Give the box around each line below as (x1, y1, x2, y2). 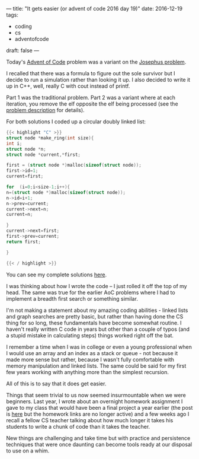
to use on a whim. (6, 447, 50, 454)
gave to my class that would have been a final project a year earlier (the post (6, 404, 193, 411)
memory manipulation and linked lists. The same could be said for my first (6, 362, 187, 369)
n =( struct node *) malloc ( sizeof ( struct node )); (6, 189, 126, 195)
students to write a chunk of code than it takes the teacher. (6, 423, 150, 430)
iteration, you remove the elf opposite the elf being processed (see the (6, 100, 179, 107)
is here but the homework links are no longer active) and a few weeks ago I (6, 410, 190, 417)
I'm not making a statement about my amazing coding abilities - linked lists (6, 307, 188, 314)
